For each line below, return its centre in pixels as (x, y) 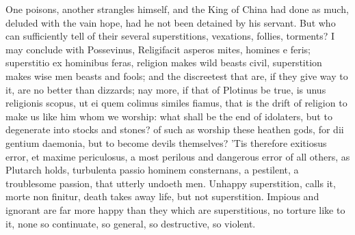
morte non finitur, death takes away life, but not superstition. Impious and (162, 196)
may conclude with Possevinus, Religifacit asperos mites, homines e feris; (158, 49)
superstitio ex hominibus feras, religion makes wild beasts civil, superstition (164, 63)
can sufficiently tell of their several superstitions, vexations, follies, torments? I (170, 36)
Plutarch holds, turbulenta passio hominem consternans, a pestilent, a (152, 170)
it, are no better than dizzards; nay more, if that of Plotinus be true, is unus (166, 89)
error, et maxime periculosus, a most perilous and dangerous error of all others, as (178, 156)
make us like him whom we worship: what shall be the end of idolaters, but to (169, 116)
